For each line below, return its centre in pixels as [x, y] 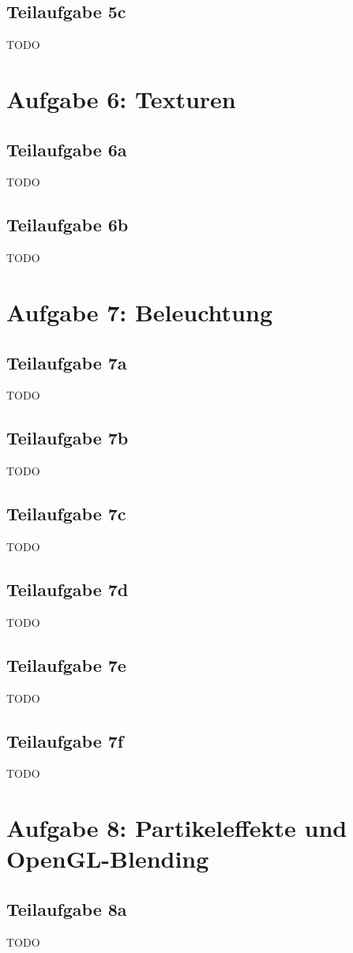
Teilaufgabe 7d [68, 589]
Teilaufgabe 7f [65, 740]
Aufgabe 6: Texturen [121, 98]
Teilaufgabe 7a [67, 362]
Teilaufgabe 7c [66, 514]
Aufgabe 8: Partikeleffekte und [177, 828]
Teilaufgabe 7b [68, 438]
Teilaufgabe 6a [67, 149]
